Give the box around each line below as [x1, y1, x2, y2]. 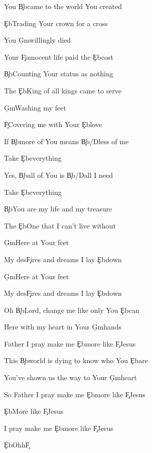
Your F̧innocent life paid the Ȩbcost [4, 51, 113, 62]
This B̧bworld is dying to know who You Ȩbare [4, 355, 148, 366]
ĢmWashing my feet [4, 102, 66, 112]
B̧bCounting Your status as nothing [4, 68, 113, 79]
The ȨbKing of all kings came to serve [4, 85, 122, 95]
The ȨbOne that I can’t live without [4, 220, 116, 231]
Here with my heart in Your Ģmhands [4, 321, 122, 332]
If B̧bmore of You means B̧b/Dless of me [4, 136, 129, 146]
